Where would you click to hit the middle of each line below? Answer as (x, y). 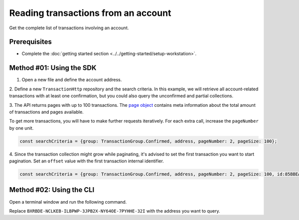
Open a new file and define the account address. (72, 80)
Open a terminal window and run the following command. (68, 202)
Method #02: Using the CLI (52, 190)
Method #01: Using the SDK (53, 68)
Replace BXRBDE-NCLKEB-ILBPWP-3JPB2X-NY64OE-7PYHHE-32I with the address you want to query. (115, 211)
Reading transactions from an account (90, 13)
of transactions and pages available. (47, 112)
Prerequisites (30, 42)
